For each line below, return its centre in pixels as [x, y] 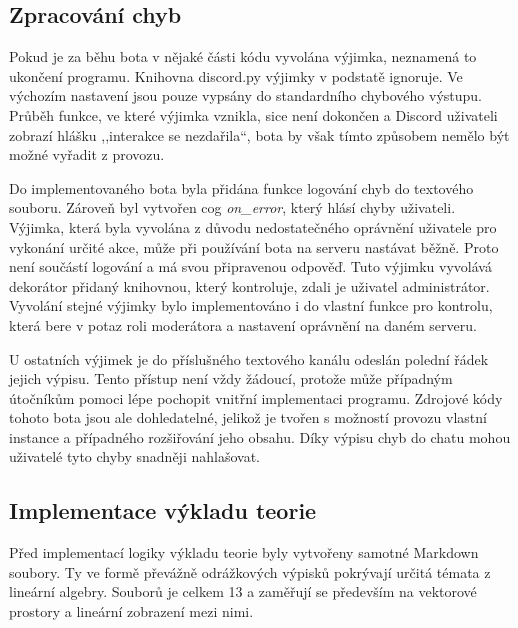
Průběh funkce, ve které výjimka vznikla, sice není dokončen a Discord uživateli [253, 114]
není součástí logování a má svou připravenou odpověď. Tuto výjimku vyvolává [250, 266]
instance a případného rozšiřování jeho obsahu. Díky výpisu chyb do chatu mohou [260, 436]
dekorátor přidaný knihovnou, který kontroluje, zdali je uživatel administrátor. [249, 285]
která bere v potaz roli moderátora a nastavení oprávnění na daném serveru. [243, 324]
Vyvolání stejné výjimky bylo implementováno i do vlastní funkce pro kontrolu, [251, 305]
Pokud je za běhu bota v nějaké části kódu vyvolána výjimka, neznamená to [243, 56]
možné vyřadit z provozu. [87, 154]
